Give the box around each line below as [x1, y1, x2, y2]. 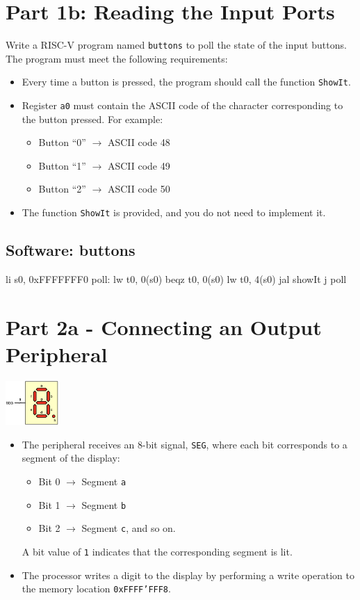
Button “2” [38, 181, 86, 196]
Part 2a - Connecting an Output [6, 312, 322, 341]
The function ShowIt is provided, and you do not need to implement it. [22, 205, 326, 220]
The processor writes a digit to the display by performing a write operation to [22, 567, 354, 582]
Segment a [81, 473, 126, 488]
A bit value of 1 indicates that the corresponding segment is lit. [22, 544, 293, 558]
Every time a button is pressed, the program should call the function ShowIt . [22, 74, 351, 89]
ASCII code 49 [107, 158, 170, 172]
